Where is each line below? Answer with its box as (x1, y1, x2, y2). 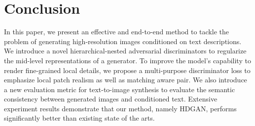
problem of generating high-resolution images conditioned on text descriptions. (4, 36, 242, 46)
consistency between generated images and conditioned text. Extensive (4, 94, 218, 104)
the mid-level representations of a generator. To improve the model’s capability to (4, 55, 251, 65)
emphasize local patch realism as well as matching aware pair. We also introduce (4, 75, 247, 85)
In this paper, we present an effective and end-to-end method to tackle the (4, 26, 229, 37)
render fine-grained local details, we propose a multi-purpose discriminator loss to (4, 65, 251, 75)
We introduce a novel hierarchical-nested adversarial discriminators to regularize (4, 46, 247, 56)
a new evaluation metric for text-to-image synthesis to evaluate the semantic (4, 84, 235, 94)
